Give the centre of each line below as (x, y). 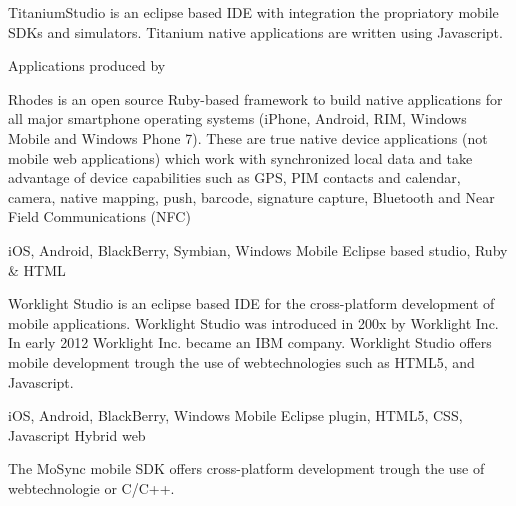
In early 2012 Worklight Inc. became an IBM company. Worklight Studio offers (250, 342)
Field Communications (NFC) (99, 216)
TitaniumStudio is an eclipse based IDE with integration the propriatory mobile (253, 12)
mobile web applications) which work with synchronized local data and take (240, 157)
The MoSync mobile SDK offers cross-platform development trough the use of (246, 468)
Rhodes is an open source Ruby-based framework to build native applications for (255, 98)
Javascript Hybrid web (77, 434)
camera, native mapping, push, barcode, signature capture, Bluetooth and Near (251, 196)
